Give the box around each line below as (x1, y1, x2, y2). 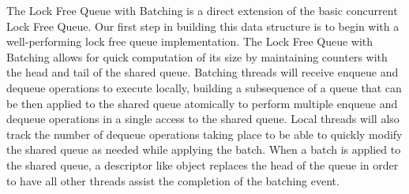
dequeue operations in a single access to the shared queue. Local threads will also (6, 110, 400, 127)
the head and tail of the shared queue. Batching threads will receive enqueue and (6, 64, 399, 80)
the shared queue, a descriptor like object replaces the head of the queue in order (6, 156, 399, 173)
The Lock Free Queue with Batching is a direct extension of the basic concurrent (6, 2, 398, 18)
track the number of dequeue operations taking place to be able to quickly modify (6, 125, 403, 142)
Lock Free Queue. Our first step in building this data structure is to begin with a (6, 17, 400, 34)
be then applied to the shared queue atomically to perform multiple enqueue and (6, 95, 398, 111)
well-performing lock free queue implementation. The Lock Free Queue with (6, 33, 373, 50)
